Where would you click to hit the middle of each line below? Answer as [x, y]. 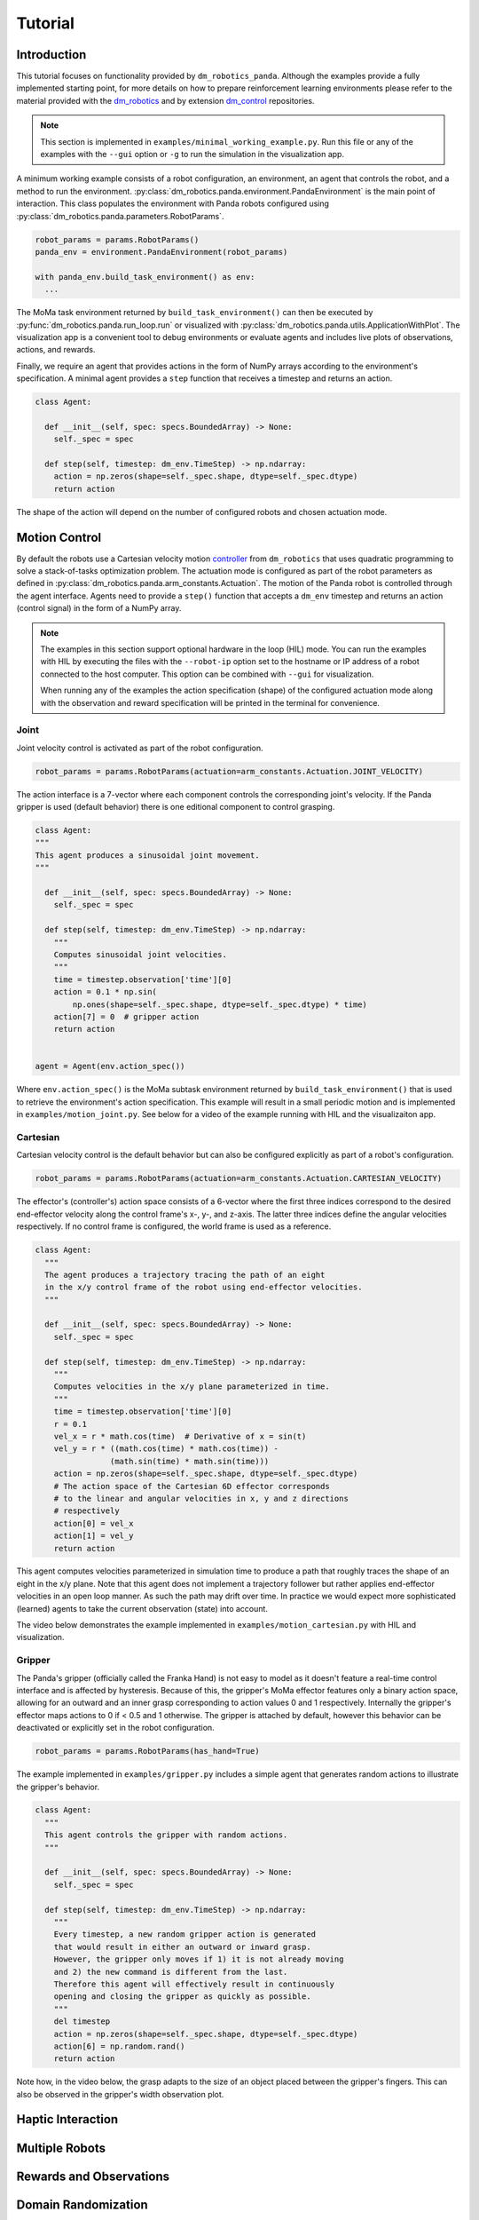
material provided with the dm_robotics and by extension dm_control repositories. [165, 100]
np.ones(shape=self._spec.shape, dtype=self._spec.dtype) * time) [220, 1004]
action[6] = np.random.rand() [119, 2046]
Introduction [51, 55]
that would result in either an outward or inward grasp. [182, 1946]
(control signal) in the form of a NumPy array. [99, 608]
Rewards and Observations [93, 2176]
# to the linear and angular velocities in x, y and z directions [201, 1498]
